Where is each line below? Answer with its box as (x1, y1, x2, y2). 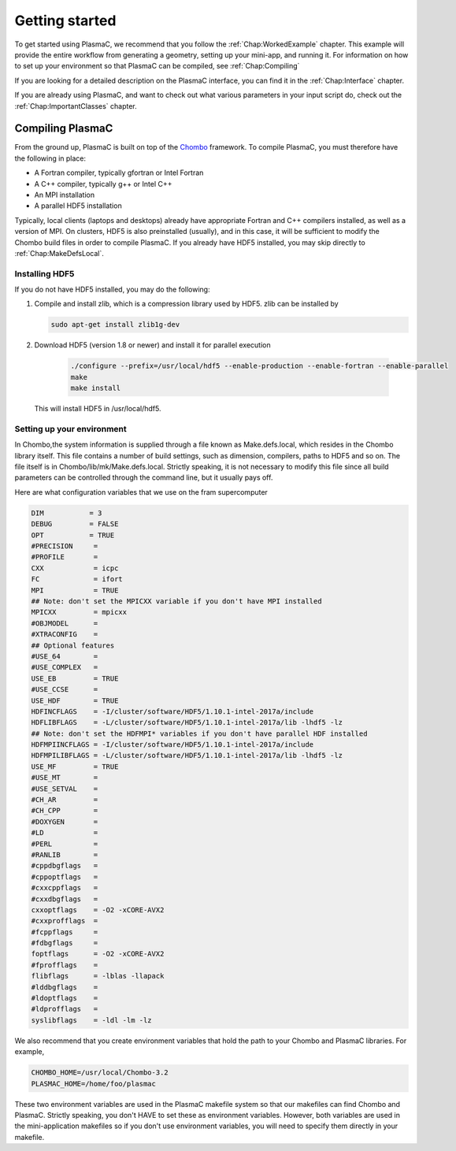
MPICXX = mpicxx (31, 607, 128, 617)
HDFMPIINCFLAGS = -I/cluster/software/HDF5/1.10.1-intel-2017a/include (31, 741, 314, 749)
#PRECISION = (31, 542, 98, 551)
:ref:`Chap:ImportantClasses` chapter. (14, 101, 137, 110)
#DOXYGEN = (31, 817, 98, 826)
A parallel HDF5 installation (34, 201, 122, 210)
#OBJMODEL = (31, 618, 98, 628)
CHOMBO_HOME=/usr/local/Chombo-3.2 (31, 1068, 169, 1077)
